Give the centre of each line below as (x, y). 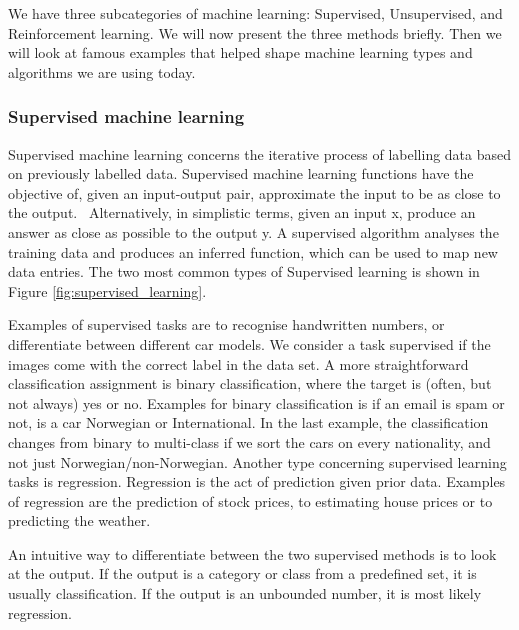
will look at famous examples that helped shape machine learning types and (240, 52)
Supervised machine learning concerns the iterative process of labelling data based (260, 153)
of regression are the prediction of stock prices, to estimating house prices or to (250, 500)
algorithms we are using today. (102, 71)
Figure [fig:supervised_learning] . (107, 290)
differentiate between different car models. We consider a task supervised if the (249, 343)
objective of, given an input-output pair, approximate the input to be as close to (254, 192)
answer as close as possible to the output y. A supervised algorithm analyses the (253, 231)
